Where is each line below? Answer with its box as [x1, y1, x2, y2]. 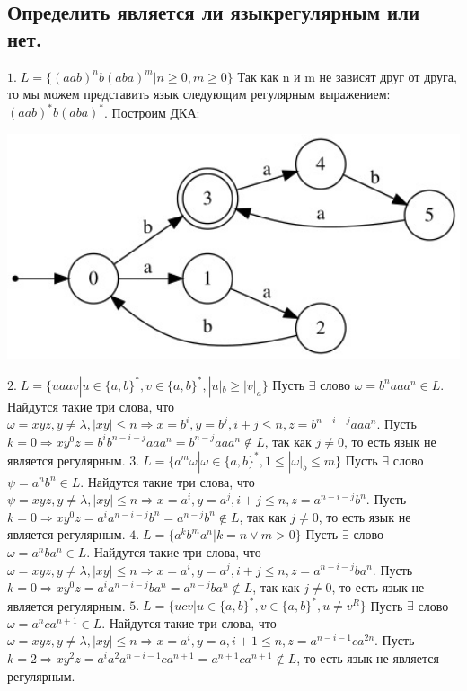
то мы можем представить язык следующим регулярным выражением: [7, 84, 391, 103]
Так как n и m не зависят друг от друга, [237, 66, 457, 85]
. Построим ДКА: [103, 102, 200, 121]
